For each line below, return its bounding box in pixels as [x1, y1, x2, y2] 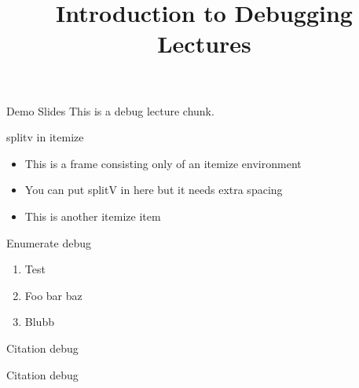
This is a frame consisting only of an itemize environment [24, 155, 302, 171]
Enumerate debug [6, 234, 91, 251]
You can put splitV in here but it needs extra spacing [24, 181, 283, 198]
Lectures [157, 27, 251, 60]
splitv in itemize [6, 129, 84, 145]
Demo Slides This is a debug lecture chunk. [6, 102, 214, 119]
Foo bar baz [24, 287, 82, 303]
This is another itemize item [24, 207, 161, 224]
